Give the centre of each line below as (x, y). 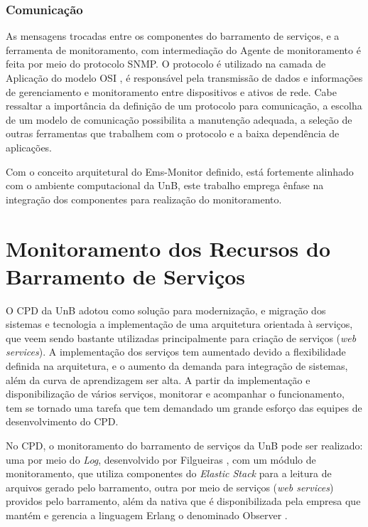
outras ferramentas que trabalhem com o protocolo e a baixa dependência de (173, 133)
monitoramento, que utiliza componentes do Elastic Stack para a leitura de (169, 473)
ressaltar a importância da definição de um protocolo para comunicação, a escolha (184, 106)
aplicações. (29, 147)
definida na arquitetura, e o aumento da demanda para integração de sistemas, (177, 366)
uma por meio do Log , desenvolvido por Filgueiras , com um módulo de (161, 459)
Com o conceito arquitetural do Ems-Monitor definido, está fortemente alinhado (180, 171)
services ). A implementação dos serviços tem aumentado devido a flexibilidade (176, 352)
